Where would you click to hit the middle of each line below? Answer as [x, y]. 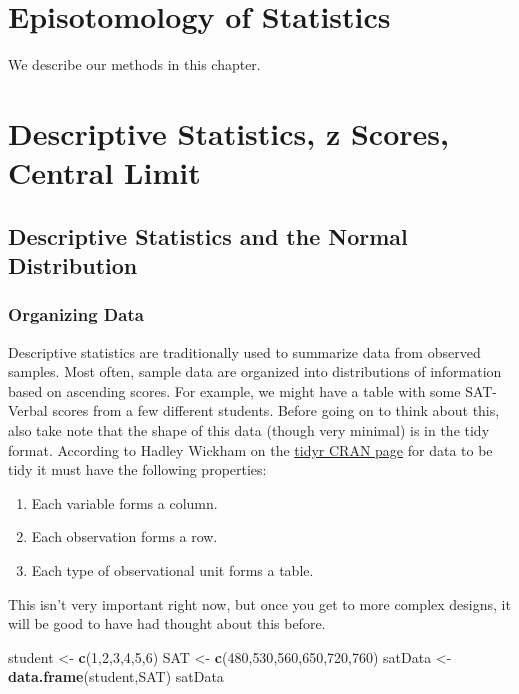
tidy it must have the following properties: [137, 469]
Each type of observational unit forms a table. [172, 570]
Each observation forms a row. [124, 536]
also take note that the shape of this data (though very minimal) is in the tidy [249, 430]
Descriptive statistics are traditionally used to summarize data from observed [244, 351]
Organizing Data [76, 314]
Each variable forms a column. [124, 502]
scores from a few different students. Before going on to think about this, [276, 410]
